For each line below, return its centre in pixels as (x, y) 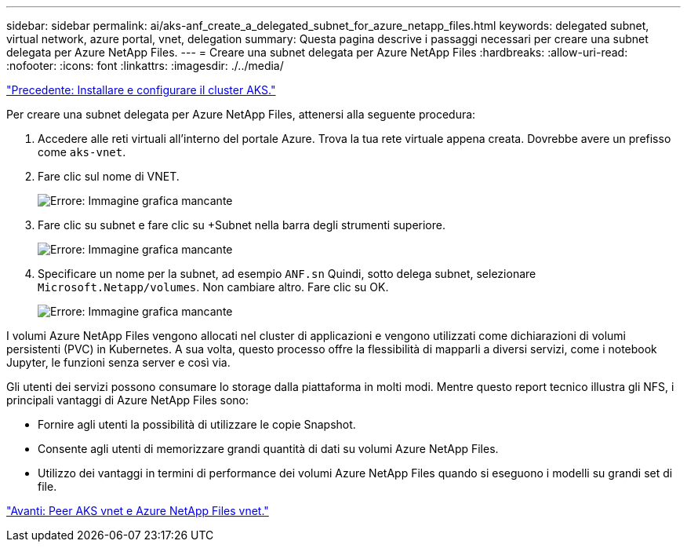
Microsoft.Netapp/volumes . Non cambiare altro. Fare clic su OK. (213, 287)
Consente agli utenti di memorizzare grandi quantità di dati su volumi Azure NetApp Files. (268, 449)
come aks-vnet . (82, 152)
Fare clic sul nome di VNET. (109, 176)
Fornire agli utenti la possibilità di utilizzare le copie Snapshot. (197, 424)
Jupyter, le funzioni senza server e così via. (118, 362)
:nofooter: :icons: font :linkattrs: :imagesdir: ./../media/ (145, 66)
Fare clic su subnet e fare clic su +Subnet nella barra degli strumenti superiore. (242, 225)
